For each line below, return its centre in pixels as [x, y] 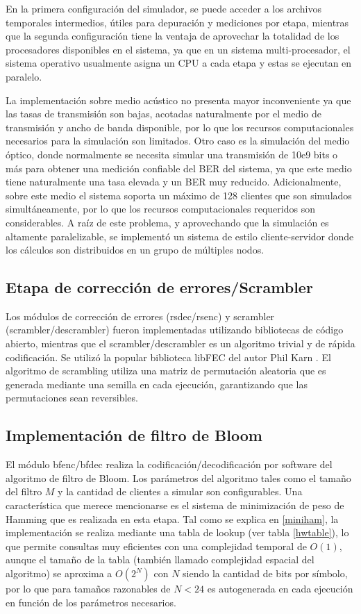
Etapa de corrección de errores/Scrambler [159, 287]
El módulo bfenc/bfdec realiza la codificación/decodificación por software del [169, 464]
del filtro [24, 491]
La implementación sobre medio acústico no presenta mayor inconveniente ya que [178, 100]
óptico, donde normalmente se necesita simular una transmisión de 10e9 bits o [172, 154]
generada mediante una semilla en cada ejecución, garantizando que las [157, 384]
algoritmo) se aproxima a [59, 573]
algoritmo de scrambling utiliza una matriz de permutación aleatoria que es [166, 371]
